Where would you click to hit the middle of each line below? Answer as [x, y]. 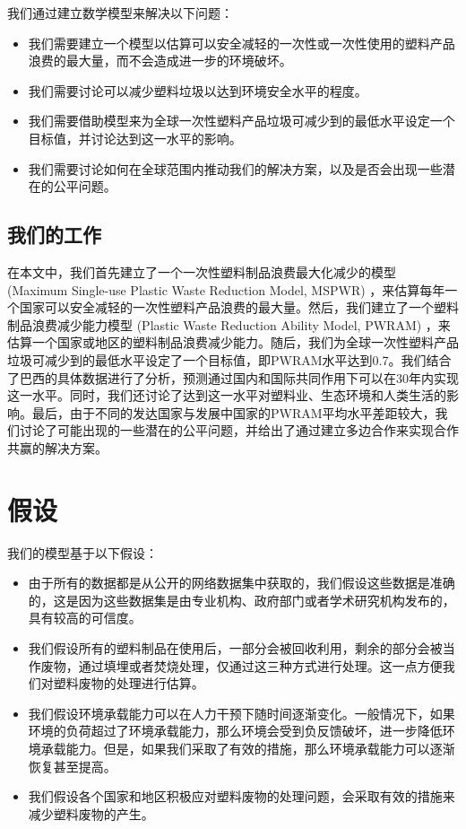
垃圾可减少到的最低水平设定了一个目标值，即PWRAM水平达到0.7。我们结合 [229, 359]
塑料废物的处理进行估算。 [129, 683]
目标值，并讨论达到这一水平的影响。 [135, 138]
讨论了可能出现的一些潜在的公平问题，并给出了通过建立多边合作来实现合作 [239, 430]
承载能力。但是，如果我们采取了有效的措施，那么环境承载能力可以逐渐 [248, 748]
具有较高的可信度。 [85, 618]
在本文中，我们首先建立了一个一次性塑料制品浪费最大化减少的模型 [202, 271]
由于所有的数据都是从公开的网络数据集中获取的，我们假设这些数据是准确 [242, 583]
